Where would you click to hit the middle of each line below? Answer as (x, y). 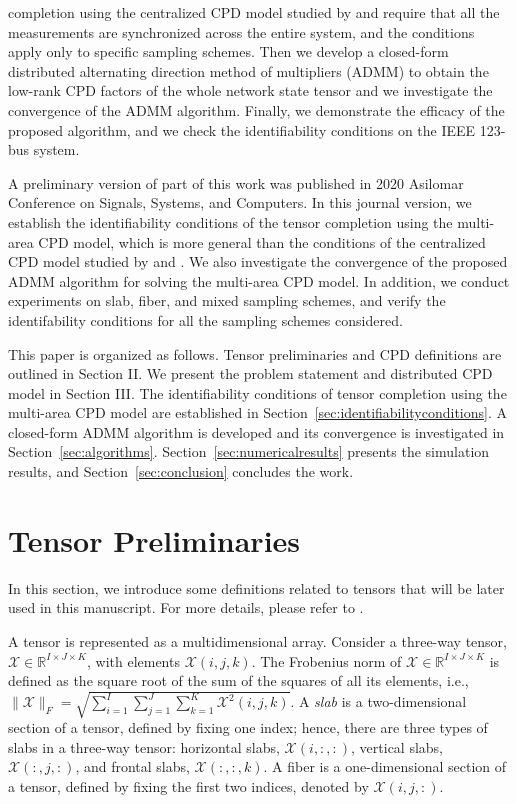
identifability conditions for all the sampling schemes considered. (205, 319)
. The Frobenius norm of (326, 660)
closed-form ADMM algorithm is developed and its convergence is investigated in (256, 431)
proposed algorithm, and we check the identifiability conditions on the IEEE (242, 129)
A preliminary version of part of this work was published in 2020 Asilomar (236, 182)
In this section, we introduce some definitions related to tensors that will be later (256, 587)
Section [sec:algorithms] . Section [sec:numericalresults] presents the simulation (249, 451)
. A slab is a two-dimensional (378, 701)
